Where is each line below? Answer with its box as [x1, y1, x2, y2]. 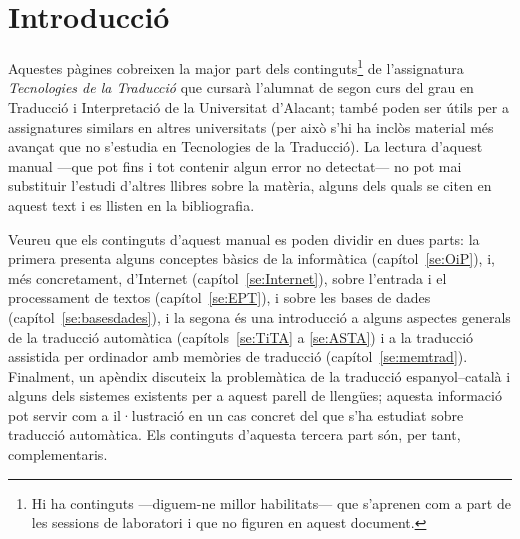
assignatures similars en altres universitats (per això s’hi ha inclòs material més [8, 116, 494, 137]
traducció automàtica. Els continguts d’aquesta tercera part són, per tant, [8, 424, 461, 445]
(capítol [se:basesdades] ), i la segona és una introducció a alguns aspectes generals [8, 306, 511, 327]
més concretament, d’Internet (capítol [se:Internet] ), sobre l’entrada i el [8, 267, 447, 288]
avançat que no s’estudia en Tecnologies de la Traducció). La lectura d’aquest [8, 136, 483, 157]
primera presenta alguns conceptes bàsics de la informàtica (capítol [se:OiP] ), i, [8, 248, 495, 269]
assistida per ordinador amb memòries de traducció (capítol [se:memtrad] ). [8, 346, 468, 367]
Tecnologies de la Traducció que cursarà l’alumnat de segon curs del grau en [8, 77, 474, 98]
